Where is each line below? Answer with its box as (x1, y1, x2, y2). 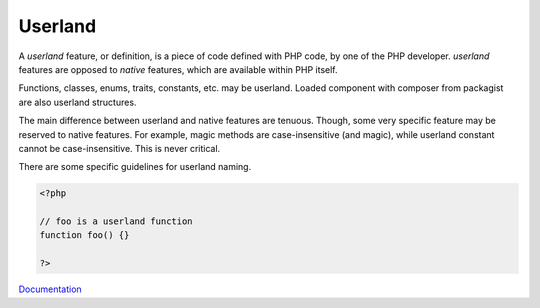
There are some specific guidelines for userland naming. (18, 161, 252, 173)
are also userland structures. (18, 96, 137, 108)
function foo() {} (39, 230, 130, 241)
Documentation (18, 283, 82, 295)
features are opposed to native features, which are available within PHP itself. (18, 63, 339, 75)
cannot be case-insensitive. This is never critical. (18, 142, 221, 154)
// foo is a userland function (39, 216, 194, 227)
